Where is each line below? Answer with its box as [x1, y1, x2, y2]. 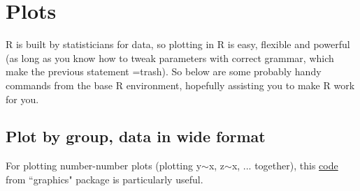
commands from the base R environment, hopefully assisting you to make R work [6, 77, 355, 92]
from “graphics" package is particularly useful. [6, 171, 203, 186]
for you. [6, 91, 39, 106]
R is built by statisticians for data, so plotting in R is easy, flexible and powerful [6, 37, 350, 52]
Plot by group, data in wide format [6, 125, 266, 147]
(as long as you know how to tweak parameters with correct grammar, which [6, 50, 334, 65]
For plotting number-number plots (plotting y [6, 158, 202, 173]
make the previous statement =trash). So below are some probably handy [6, 64, 322, 79]
